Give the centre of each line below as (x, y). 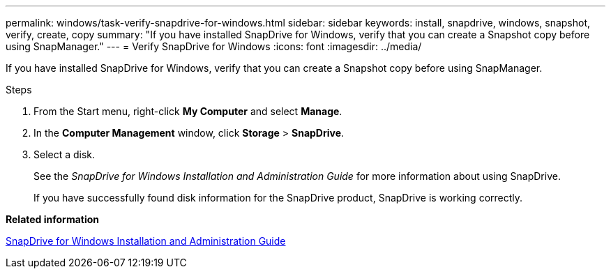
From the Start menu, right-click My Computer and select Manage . (188, 111)
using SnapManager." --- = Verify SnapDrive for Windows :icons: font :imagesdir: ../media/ (214, 46)
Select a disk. (65, 154)
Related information (53, 219)
